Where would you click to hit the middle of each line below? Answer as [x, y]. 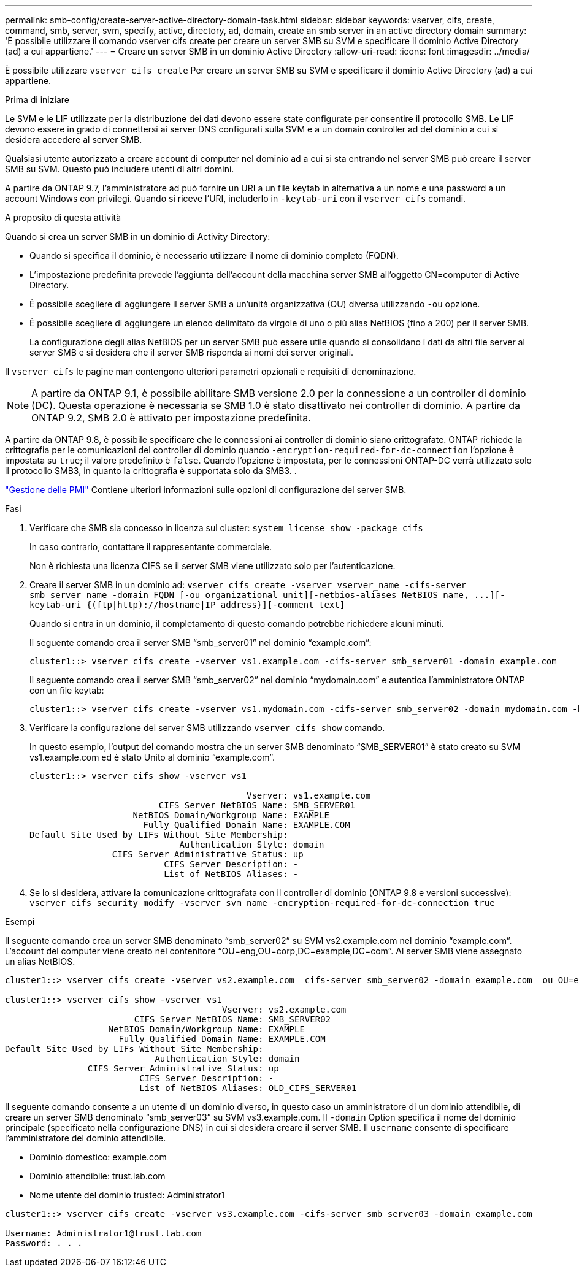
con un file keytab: [67, 690]
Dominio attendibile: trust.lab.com [98, 1176]
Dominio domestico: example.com [98, 1157]
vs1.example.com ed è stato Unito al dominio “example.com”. [152, 757]
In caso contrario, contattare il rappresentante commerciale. [151, 547]
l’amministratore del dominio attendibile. [86, 1138]
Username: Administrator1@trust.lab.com [103, 1233]
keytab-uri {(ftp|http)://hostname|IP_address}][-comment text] [187, 605]
